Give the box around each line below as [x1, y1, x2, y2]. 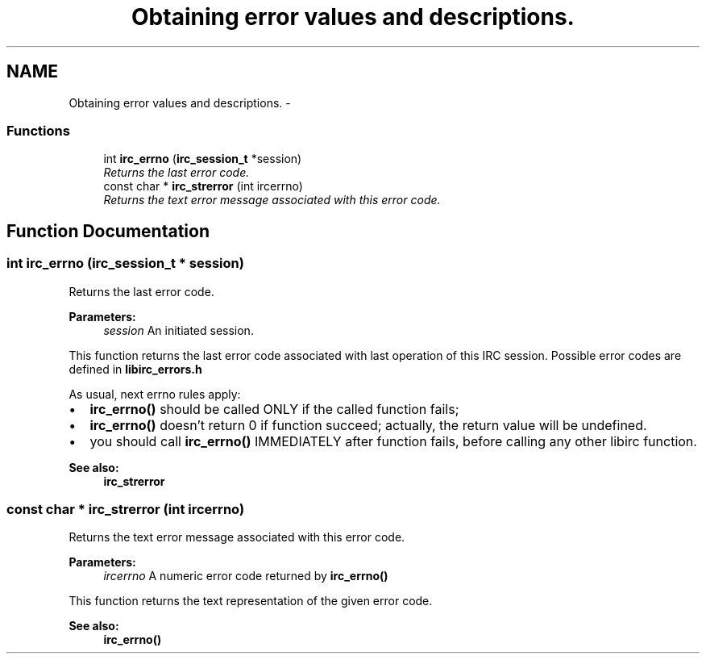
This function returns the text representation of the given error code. [69, 594, 433, 608]
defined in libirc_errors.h [69, 361, 202, 376]
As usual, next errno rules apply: [69, 386, 241, 401]
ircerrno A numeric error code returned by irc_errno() [103, 569, 388, 583]
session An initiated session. [103, 323, 254, 337]
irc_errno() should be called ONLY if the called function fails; [89, 400, 459, 417]
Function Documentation [6, 220, 210, 241]
